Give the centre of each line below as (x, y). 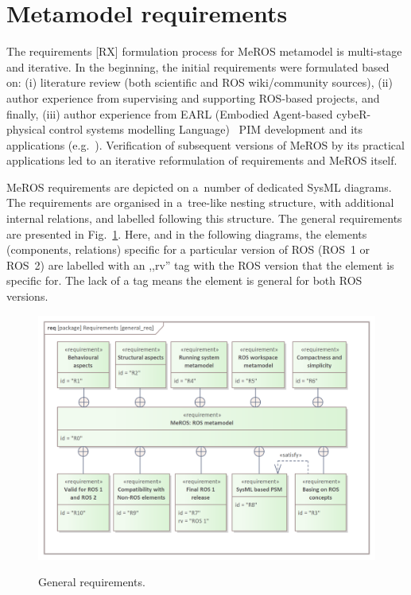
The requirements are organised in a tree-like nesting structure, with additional (200, 202)
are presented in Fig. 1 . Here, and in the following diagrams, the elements (187, 233)
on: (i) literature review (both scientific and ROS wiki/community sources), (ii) (200, 82)
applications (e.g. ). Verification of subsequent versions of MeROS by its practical (205, 144)
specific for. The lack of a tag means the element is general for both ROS (184, 280)
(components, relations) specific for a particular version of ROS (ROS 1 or (188, 249)
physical (26, 129)
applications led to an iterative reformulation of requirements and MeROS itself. (202, 160)
